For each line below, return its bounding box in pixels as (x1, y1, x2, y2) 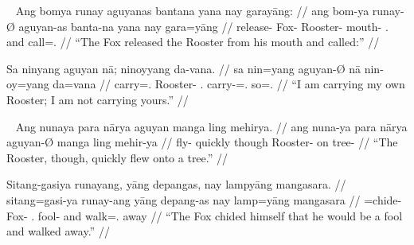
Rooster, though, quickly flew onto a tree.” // (6, 149, 228, 165)
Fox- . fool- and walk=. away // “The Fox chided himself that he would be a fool (6, 207, 403, 224)
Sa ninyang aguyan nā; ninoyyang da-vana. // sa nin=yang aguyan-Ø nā (6, 60, 361, 76)
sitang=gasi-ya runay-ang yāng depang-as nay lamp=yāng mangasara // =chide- (6, 191, 402, 208)
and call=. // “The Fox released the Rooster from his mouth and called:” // (6, 33, 380, 50)
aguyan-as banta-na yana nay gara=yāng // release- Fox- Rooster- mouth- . (18, 17, 389, 34)
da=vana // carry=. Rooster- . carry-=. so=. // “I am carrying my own (53, 76, 405, 92)
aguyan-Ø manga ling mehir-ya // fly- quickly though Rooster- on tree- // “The (6, 134, 398, 150)
